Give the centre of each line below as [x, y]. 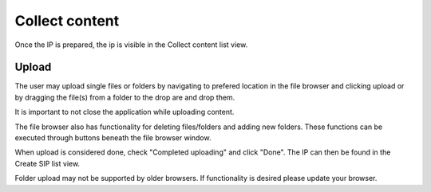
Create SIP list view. [47, 163]
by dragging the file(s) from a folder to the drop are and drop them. [125, 97]
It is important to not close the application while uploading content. [125, 112]
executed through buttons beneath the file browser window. [113, 138]
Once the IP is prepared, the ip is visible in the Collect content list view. [131, 45]
